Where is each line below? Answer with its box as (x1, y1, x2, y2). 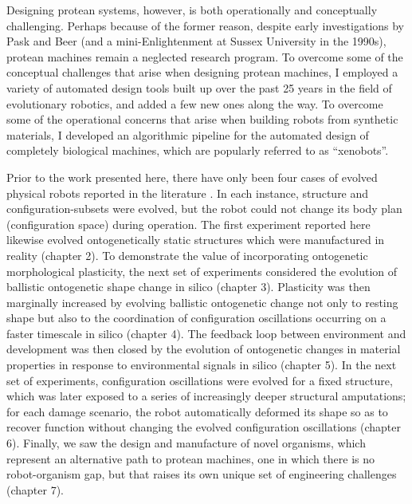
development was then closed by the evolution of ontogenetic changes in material (6, 341, 401, 357)
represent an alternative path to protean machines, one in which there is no (6, 450, 375, 467)
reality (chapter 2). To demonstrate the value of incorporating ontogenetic (6, 246, 368, 263)
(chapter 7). (6, 481, 64, 498)
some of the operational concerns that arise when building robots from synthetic (6, 111, 398, 128)
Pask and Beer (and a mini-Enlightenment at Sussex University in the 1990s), (6, 33, 386, 49)
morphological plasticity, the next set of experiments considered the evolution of (6, 262, 398, 279)
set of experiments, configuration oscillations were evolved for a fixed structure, (6, 372, 393, 388)
